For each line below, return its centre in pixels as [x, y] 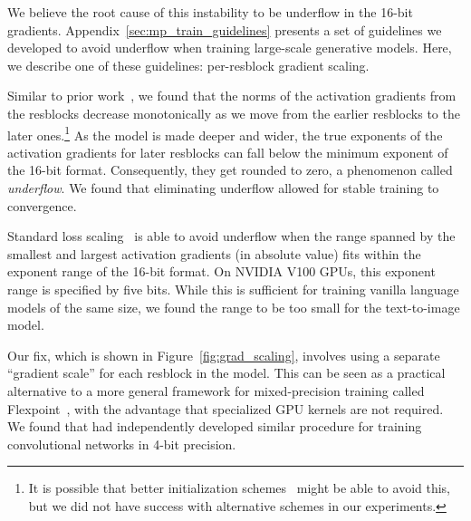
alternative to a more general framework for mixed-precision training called [216, 390]
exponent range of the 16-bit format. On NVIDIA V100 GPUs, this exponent [221, 271]
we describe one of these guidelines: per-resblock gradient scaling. [188, 65]
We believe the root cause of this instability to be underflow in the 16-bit [210, 12]
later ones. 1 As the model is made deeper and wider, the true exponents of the [225, 133]
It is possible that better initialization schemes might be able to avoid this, [240, 488]
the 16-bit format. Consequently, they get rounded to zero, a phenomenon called [230, 170]
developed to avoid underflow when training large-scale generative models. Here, [230, 48]
